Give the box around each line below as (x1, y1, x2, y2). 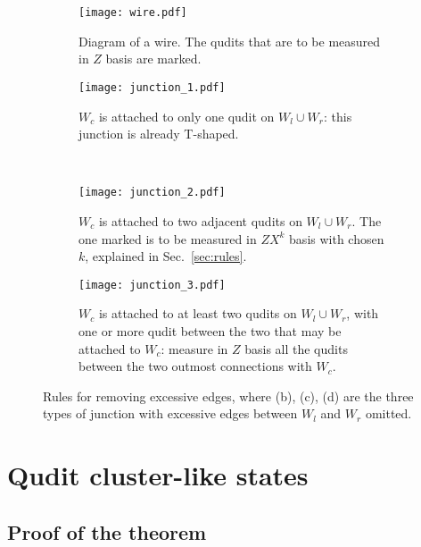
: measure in (161, 339, 228, 358)
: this (323, 106, 352, 125)
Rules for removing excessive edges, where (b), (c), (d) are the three (43, 386, 414, 405)
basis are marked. (105, 49, 202, 68)
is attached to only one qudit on (98, 106, 275, 125)
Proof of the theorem (7, 518, 207, 545)
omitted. (365, 404, 412, 423)
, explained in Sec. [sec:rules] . (85, 247, 247, 265)
